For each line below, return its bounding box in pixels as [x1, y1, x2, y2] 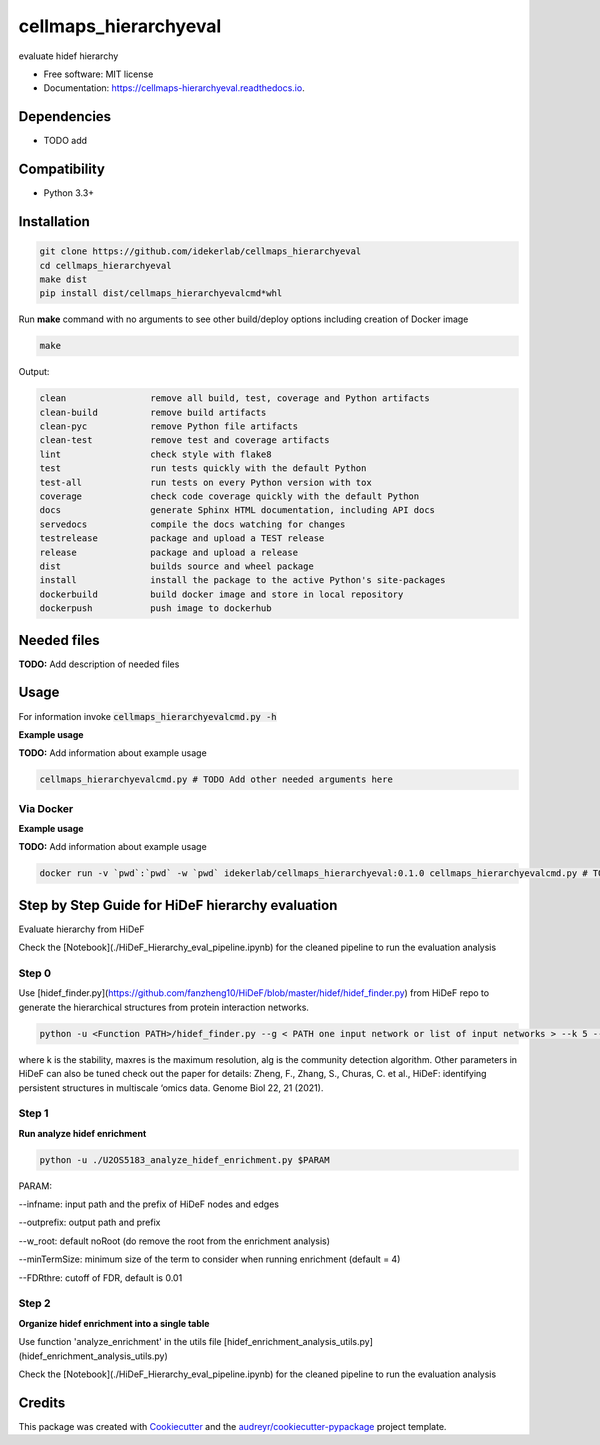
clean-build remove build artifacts [39, 406, 267, 418]
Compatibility [18, 161, 105, 178]
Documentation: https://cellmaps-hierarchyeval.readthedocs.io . [43, 82, 305, 94]
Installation [18, 213, 90, 230]
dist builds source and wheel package [39, 560, 314, 572]
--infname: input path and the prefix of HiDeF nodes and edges [18, 1198, 280, 1210]
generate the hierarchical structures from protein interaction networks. [18, 1001, 310, 1013]
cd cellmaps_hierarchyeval [39, 260, 172, 271]
